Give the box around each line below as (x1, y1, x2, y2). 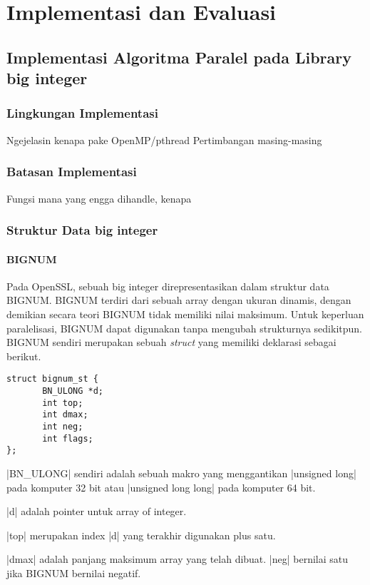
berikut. (6, 348, 41, 363)
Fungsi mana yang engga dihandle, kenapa (6, 190, 192, 205)
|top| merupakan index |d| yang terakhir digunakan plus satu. (6, 527, 276, 542)
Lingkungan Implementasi (6, 104, 158, 122)
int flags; (42, 433, 93, 444)
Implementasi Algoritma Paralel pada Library (6, 46, 352, 68)
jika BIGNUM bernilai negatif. (6, 565, 141, 580)
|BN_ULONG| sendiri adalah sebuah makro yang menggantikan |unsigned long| (6, 465, 356, 480)
